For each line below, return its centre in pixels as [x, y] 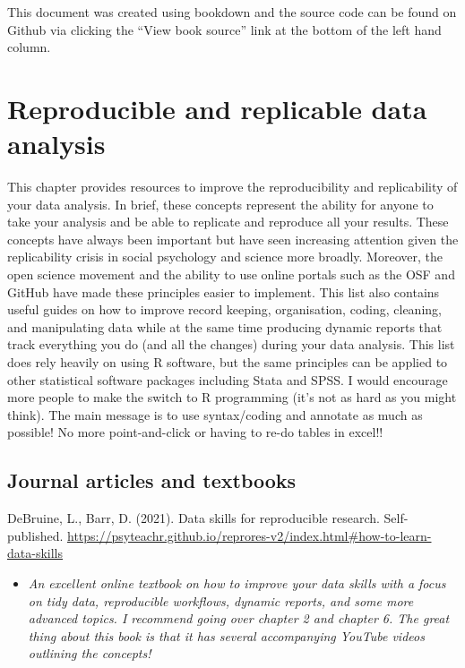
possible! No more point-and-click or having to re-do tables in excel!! [195, 432]
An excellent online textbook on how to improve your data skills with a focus [237, 582]
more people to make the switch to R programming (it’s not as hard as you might [232, 397]
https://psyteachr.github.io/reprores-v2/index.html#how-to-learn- [250, 535]
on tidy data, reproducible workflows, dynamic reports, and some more [221, 600]
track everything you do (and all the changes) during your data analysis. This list [231, 344]
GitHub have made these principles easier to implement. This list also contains [224, 291]
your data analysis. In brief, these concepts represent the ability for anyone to [220, 204]
